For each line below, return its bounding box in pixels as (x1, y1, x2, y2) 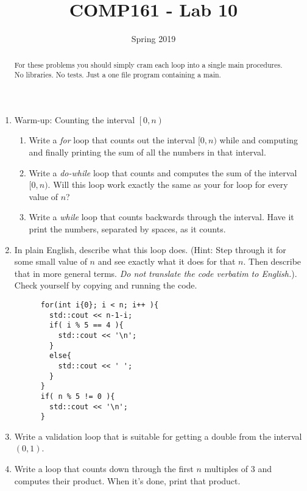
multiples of (204, 462, 249, 475)
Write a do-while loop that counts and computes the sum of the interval (29, 166, 297, 179)
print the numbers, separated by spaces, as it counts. (29, 222, 226, 235)
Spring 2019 (131, 32, 176, 45)
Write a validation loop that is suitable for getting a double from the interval (14, 429, 302, 442)
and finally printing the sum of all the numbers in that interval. (29, 146, 266, 159)
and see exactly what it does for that (97, 255, 236, 268)
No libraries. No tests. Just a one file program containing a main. (14, 70, 221, 80)
